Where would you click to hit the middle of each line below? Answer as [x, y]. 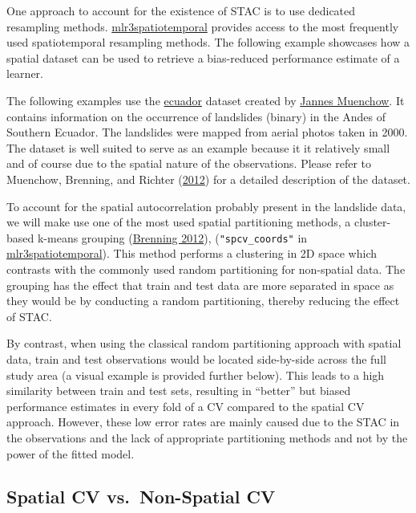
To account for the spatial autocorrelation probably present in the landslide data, [206, 206]
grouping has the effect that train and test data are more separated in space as [200, 285]
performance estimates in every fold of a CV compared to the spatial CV [186, 406]
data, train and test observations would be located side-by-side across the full [196, 358]
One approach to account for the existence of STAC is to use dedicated [181, 10]
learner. [25, 73]
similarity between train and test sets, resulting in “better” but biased [179, 391]
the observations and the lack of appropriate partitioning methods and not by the [207, 437]
